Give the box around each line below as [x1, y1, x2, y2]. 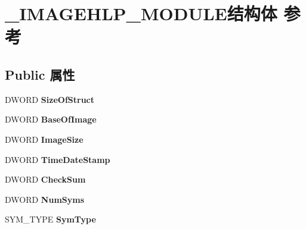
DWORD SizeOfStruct [5, 93, 95, 105]
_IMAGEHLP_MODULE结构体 [5, 1, 277, 26]
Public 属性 [5, 65, 75, 83]
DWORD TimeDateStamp [5, 153, 110, 165]
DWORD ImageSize [5, 133, 84, 145]
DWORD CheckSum [5, 173, 86, 186]
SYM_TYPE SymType [5, 213, 96, 225]
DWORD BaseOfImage [5, 113, 97, 126]
